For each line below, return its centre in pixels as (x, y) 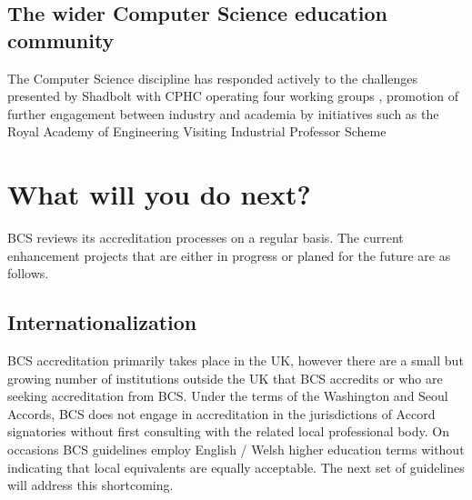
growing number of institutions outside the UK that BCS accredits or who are (225, 378)
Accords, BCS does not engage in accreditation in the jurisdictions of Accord (221, 413)
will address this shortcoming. (90, 485)
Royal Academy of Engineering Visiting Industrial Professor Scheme (197, 131)
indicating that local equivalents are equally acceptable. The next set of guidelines (236, 467)
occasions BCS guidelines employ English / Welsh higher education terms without (236, 450)
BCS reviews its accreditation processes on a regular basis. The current (206, 238)
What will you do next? (159, 194)
